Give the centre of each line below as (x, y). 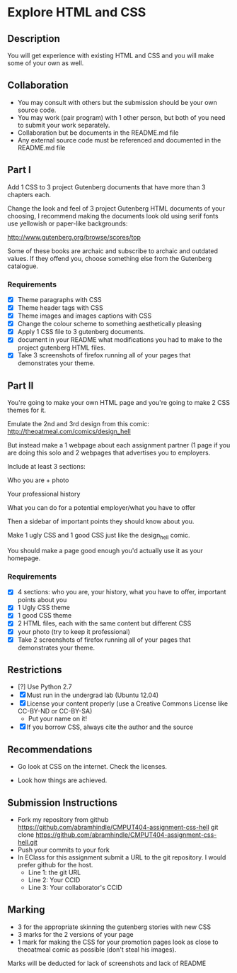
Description (34, 39)
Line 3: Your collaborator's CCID (75, 888)
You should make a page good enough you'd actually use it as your (105, 550)
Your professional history (44, 494)
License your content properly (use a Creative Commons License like (127, 704)
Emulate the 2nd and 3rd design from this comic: (79, 424)
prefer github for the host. (55, 865)
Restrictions (35, 670)
